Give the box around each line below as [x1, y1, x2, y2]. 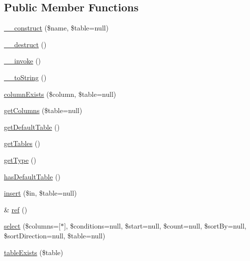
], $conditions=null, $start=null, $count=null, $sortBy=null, [64, 221, 247, 231]
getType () [4, 154, 36, 165]
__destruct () [4, 39, 47, 49]
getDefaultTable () [4, 121, 60, 132]
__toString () [4, 72, 47, 82]
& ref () [4, 204, 28, 214]
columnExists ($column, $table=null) [4, 88, 116, 99]
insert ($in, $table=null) [4, 188, 77, 198]
